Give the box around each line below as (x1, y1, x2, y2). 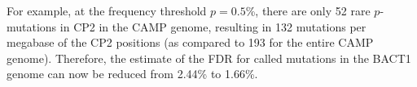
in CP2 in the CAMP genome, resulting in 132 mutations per (59, 18, 367, 35)
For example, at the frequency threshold (7, 2, 207, 19)
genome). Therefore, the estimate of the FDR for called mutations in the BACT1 (7, 49, 411, 66)
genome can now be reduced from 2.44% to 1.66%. (7, 65, 258, 82)
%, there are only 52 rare (245, 2, 371, 19)
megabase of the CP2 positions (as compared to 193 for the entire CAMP (7, 34, 374, 51)
